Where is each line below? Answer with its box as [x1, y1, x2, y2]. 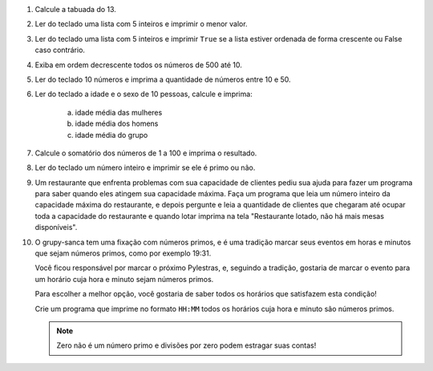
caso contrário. [34, 45, 86, 55]
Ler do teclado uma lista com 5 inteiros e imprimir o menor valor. [34, 19, 248, 29]
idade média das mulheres [75, 107, 163, 117]
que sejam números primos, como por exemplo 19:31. [34, 248, 212, 258]
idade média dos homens [75, 119, 159, 128]
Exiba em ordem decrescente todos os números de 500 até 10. [34, 60, 242, 70]
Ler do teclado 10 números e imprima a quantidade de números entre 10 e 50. [34, 75, 292, 84]
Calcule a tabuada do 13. [34, 5, 116, 14]
